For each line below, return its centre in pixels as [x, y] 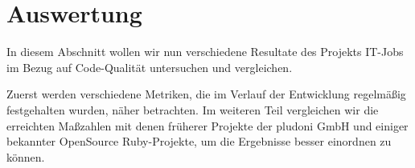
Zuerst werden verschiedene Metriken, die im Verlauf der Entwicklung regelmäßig [206, 94]
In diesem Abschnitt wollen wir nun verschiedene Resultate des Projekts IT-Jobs [205, 52]
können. [26, 156]
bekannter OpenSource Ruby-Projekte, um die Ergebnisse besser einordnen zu [199, 141]
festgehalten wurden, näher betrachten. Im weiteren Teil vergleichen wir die [193, 109]
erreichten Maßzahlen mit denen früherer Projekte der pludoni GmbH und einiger [207, 125]
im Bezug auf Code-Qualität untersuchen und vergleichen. [150, 67]
